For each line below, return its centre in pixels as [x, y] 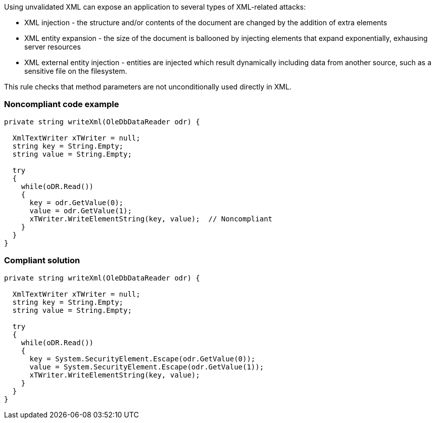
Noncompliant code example [62, 104]
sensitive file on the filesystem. [76, 71]
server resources [53, 47]
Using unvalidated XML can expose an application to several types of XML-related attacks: [155, 7]
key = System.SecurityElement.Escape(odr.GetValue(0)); [142, 359]
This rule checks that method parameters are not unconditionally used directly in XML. [148, 87]
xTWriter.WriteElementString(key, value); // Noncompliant [151, 219]
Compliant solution [42, 261]
